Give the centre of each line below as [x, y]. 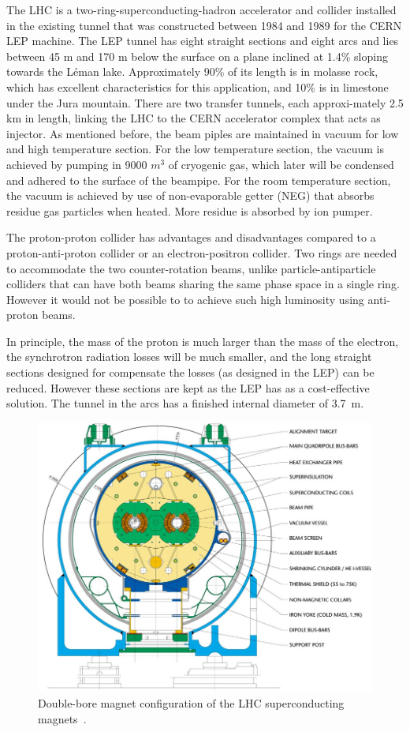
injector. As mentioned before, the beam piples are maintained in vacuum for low [203, 133]
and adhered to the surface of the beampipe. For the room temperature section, [199, 180]
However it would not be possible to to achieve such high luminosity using [185, 299]
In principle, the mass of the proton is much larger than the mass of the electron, [203, 341]
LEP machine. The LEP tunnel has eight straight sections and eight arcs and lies [203, 41]
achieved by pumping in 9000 [77, 164]
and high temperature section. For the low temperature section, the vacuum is [195, 149]
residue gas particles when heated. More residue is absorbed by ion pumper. [190, 210]
